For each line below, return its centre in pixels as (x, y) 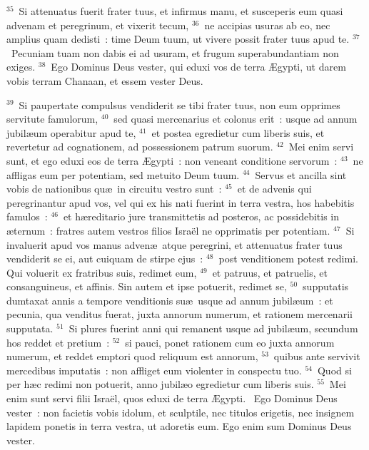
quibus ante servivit (317, 356)
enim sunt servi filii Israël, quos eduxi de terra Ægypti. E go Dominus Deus (172, 398)
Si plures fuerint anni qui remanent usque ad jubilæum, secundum (213, 328)
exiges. (21, 67)
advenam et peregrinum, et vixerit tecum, (98, 25)
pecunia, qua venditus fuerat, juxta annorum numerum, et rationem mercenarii (180, 314)
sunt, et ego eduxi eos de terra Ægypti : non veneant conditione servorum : (172, 160)
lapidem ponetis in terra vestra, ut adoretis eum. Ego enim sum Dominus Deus (179, 426)
